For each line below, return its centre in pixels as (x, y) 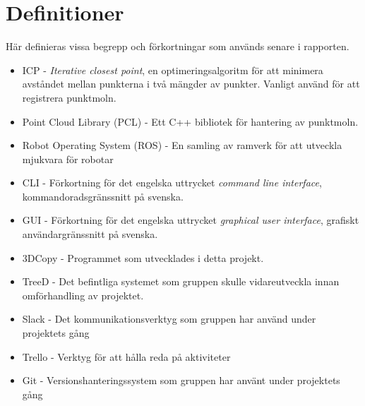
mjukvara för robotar (68, 159)
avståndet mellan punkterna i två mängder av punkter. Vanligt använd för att (191, 84)
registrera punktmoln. (69, 97)
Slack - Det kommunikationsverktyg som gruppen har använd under (169, 319)
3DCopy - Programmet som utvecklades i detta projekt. (143, 257)
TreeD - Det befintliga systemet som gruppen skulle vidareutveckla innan (181, 281)
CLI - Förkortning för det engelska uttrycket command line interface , (172, 183)
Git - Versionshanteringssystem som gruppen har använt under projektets (181, 380)
